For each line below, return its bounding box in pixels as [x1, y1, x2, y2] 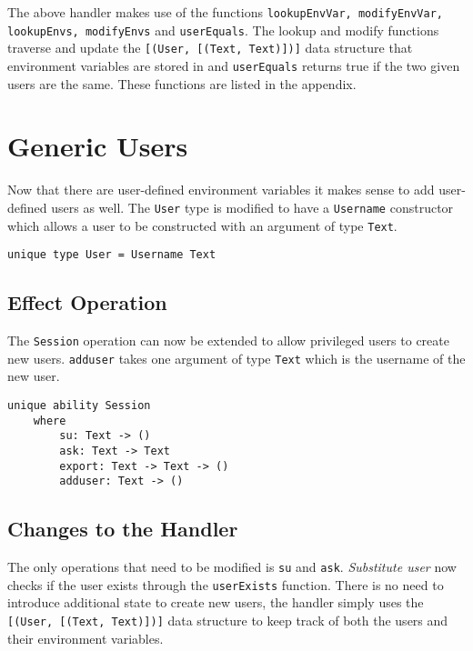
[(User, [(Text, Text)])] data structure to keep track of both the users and [7, 611, 448, 630]
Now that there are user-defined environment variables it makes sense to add [7, 180, 435, 199]
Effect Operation [7, 288, 167, 316]
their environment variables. [7, 628, 164, 647]
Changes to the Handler [7, 515, 238, 543]
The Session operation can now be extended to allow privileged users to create [7, 331, 449, 350]
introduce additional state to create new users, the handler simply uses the [7, 593, 424, 612]
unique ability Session [7, 399, 151, 413]
